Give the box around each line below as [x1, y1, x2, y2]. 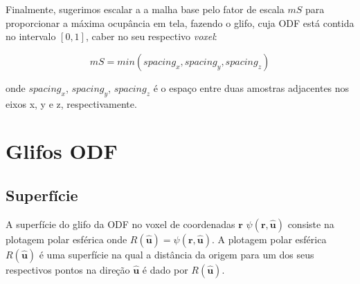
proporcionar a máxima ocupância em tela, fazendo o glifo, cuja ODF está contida [6, 15, 354, 30]
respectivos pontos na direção [6, 262, 130, 276]
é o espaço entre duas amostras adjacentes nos [153, 80, 350, 95]
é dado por [142, 262, 188, 276]
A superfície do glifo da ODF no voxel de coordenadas [6, 216, 235, 231]
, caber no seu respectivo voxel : [85, 29, 217, 44]
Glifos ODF [6, 137, 118, 165]
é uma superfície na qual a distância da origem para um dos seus [39, 247, 314, 261]
